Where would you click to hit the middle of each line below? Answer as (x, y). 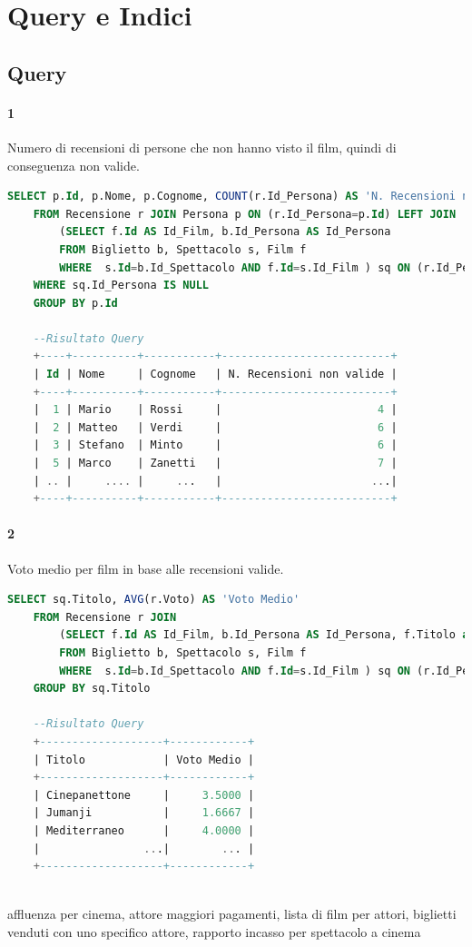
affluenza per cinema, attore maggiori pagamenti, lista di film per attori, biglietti (232, 914)
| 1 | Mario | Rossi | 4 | (215, 410)
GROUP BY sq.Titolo (92, 689)
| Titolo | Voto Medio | (144, 760)
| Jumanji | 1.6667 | (144, 813)
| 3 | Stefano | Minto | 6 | (215, 445)
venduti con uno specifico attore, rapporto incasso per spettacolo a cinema (214, 931)
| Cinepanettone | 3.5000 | (144, 795)
